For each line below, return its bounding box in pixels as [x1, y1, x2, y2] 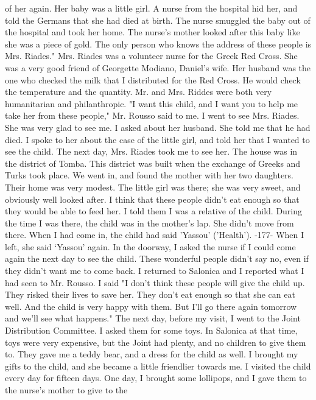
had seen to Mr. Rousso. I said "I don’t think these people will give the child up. [5, 276, 305, 289]
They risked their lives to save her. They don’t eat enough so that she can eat [5, 288, 295, 301]
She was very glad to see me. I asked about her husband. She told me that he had [5, 121, 311, 133]
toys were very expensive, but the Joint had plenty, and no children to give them [5, 335, 306, 348]
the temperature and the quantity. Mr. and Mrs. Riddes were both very [5, 85, 272, 98]
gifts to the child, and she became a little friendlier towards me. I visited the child [5, 359, 311, 372]
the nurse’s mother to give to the [5, 384, 128, 396]
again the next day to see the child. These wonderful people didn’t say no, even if [5, 252, 309, 265]
